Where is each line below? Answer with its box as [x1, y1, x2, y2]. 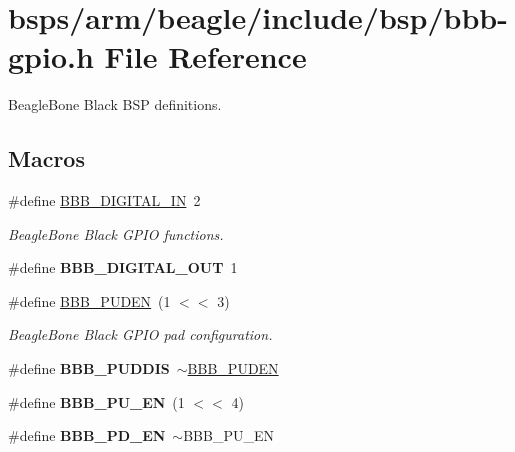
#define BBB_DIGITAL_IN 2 [8, 190, 201, 211]
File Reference [104, 36, 307, 77]
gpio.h [8, 36, 94, 77]
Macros [8, 143, 85, 174]
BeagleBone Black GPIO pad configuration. [8, 324, 273, 345]
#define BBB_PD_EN [8, 425, 166, 446]
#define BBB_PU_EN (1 [8, 391, 185, 412]
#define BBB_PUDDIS [8, 358, 170, 379]
